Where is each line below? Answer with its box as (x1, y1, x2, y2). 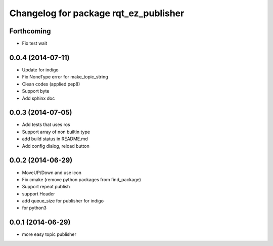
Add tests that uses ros (22, 121, 70, 128)
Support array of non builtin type (22, 129, 90, 135)
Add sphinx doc (22, 95, 55, 101)
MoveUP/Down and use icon (22, 170, 82, 176)
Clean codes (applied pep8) (22, 81, 80, 87)
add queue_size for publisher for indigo (22, 198, 104, 204)
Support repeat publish (22, 184, 70, 190)
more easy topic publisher (22, 231, 77, 237)
